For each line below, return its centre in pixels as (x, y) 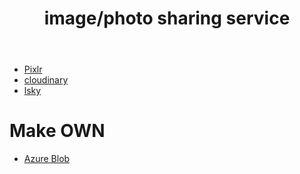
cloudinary (46, 80)
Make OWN (57, 131)
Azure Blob (47, 159)
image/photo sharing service (167, 18)
